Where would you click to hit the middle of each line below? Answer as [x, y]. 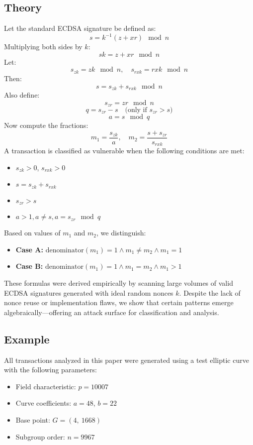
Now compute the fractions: [46, 125]
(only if [136, 110]
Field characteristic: [46, 386]
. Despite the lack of [210, 292]
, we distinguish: [121, 233]
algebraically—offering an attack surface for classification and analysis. [112, 312]
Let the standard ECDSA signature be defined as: [80, 28]
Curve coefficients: [43, 403]
